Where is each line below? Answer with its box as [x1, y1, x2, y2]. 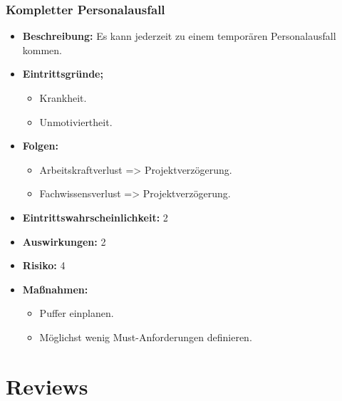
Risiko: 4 [22, 258, 66, 273]
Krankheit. [39, 90, 87, 105]
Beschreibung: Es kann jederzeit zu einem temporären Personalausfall [22, 28, 336, 43]
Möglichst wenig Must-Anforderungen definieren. [39, 329, 252, 344]
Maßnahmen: [22, 281, 88, 296]
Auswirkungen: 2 [22, 234, 106, 249]
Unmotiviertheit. [39, 114, 113, 129]
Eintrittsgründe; [22, 66, 103, 81]
